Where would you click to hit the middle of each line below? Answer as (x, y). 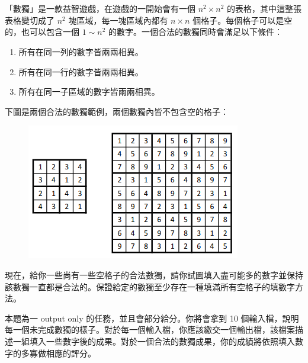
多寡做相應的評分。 (58, 353)
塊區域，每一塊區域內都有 (118, 20)
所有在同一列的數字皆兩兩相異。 (81, 51)
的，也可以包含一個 (42, 32)
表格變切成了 (30, 20)
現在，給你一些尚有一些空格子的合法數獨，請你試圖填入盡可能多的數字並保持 (154, 274)
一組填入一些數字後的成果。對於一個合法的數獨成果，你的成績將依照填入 (154, 341)
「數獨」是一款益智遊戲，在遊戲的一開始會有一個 (100, 9)
